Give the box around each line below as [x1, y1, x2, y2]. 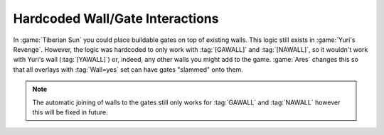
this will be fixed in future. [32, 107, 108, 117]
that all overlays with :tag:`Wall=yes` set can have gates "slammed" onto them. [13, 65, 243, 74]
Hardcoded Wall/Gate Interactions [13, 11, 219, 26]
